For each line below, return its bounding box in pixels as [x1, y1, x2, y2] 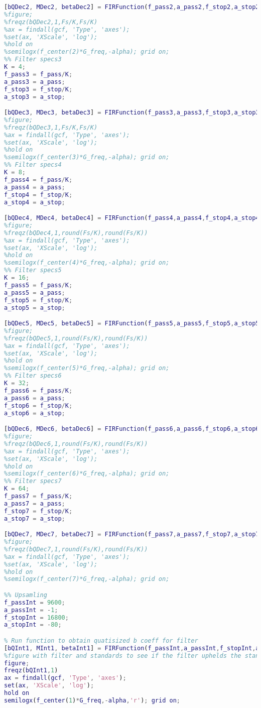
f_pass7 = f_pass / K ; [4, 493, 73, 500]
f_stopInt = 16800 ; [4, 614, 69, 621]
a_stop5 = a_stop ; [4, 304, 65, 311]
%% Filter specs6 [4, 372, 62, 380]
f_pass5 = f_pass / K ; [4, 281, 73, 289]
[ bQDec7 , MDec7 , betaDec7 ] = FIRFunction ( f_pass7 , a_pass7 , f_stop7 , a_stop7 [4, 531, 259, 538]
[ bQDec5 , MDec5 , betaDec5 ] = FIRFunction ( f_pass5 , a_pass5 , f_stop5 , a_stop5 [4, 320, 259, 327]
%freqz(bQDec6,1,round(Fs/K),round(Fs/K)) [4, 440, 148, 447]
